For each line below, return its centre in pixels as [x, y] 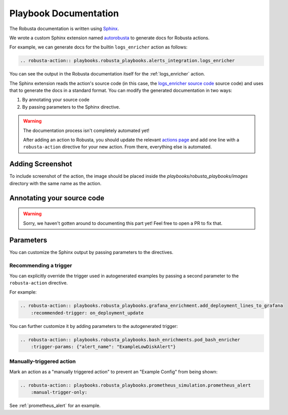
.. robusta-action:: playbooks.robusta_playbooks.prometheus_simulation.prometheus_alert [136, 385]
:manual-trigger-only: [59, 392]
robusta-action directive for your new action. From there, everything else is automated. [118, 147]
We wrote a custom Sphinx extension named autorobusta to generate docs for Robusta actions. [109, 38]
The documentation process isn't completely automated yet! [86, 131]
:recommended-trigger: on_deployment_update [87, 313]
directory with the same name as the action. [55, 183]
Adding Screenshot [41, 164]
